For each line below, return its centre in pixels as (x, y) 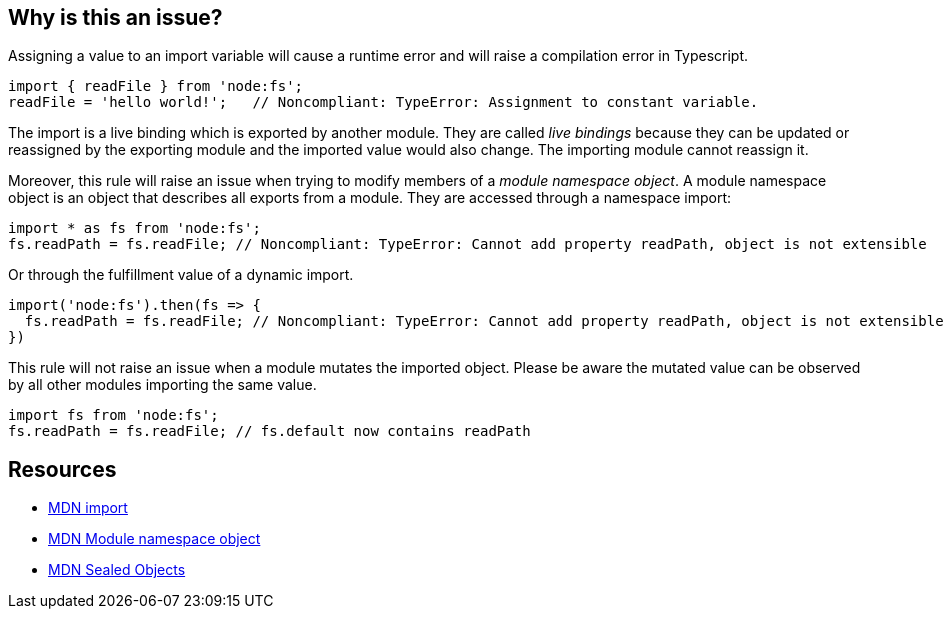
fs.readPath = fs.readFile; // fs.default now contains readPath (269, 431)
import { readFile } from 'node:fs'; (156, 86)
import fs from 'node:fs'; (113, 415)
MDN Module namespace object (154, 539)
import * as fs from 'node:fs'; (134, 228)
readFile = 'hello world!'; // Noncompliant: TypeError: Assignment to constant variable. (383, 102)
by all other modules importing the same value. (162, 385)
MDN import (88, 508)
